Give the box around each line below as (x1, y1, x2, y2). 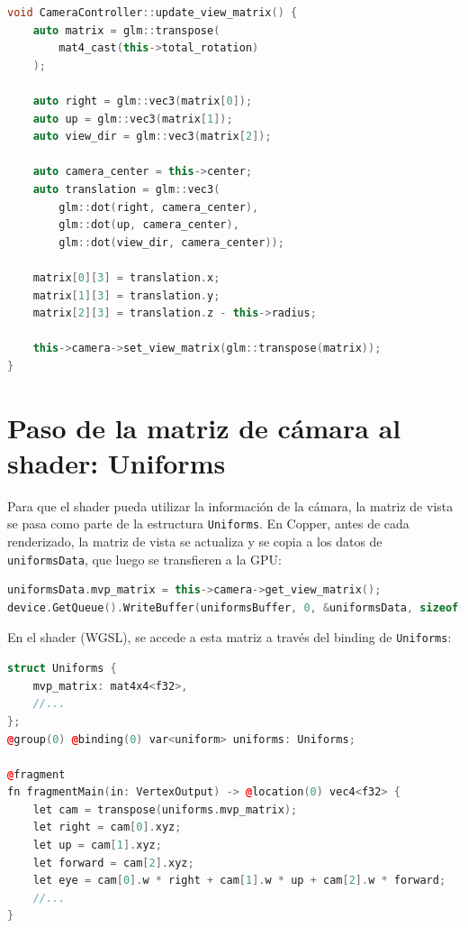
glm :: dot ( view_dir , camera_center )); (58, 235, 284, 249)
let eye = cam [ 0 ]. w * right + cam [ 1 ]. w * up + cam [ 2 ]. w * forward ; (32, 874, 446, 887)
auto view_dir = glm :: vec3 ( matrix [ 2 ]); (32, 130, 272, 143)
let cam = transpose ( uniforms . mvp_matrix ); (32, 803, 298, 816)
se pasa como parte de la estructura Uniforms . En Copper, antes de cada (7, 514, 409, 533)
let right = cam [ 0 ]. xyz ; (32, 821, 182, 834)
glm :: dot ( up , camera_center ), (58, 218, 239, 232)
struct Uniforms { (7, 662, 117, 675)
